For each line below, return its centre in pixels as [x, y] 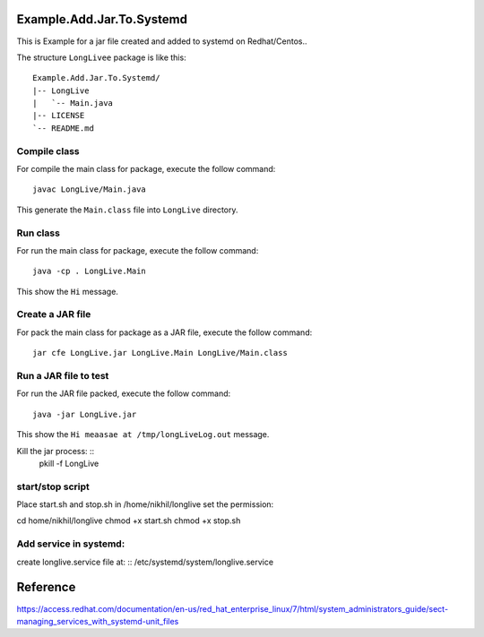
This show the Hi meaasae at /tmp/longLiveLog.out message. [143, 435]
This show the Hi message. [67, 291]
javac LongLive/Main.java [90, 189]
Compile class [48, 151]
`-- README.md [63, 128]
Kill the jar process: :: [56, 451]
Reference [46, 587]
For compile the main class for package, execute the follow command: [146, 169]
